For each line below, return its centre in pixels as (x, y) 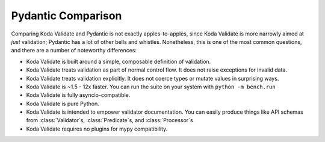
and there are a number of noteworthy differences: (74, 51)
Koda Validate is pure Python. (63, 103)
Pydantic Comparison (67, 16)
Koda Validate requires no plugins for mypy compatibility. (97, 129)
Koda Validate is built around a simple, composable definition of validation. (119, 61)
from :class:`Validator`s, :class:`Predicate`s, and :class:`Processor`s (110, 120)
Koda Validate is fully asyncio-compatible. (78, 95)
